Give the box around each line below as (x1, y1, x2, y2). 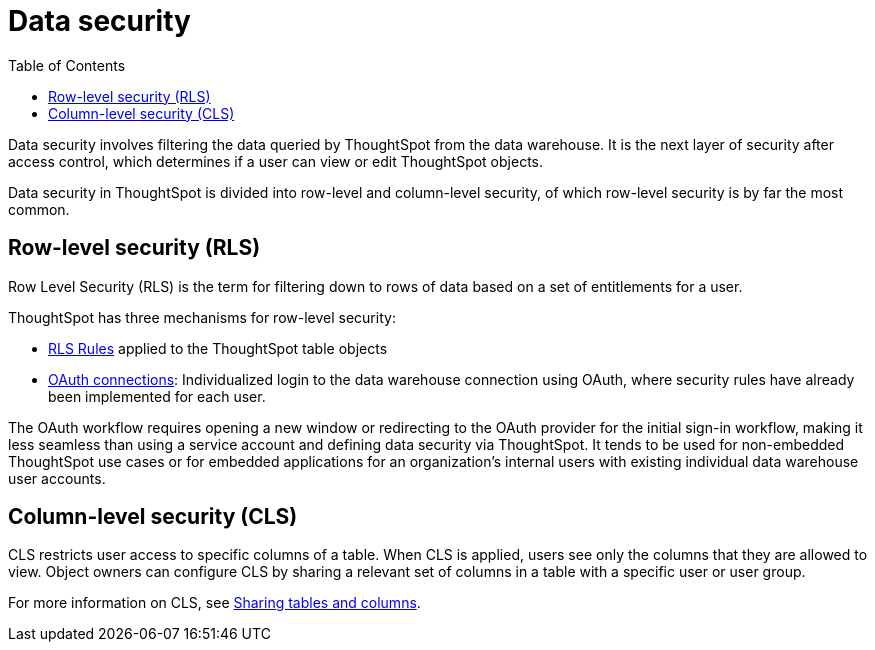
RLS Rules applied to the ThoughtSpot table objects (48, 339, 388, 357)
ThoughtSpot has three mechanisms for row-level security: (8, 308, 396, 326)
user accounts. (8, 469, 106, 487)
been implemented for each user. (48, 387, 266, 405)
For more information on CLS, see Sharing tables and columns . (8, 594, 421, 612)
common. (8, 200, 70, 218)
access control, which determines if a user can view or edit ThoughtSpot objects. (8, 152, 544, 170)
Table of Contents (8, 56, 126, 74)
